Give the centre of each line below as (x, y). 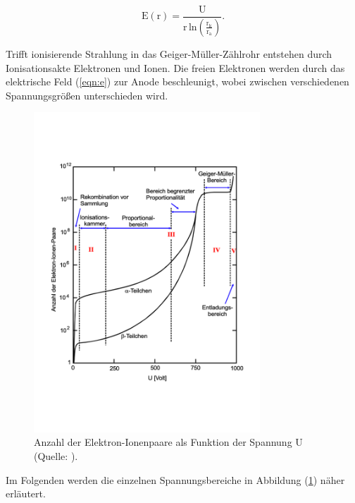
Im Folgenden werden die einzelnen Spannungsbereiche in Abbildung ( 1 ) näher (175, 479)
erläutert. (26, 493)
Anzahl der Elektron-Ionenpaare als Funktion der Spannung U (168, 442)
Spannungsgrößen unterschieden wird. (87, 95)
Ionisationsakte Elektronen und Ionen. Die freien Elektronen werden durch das (175, 67)
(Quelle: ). (56, 456)
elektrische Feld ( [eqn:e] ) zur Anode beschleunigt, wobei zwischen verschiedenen (177, 81)
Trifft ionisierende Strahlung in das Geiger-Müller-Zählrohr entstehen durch (169, 53)
